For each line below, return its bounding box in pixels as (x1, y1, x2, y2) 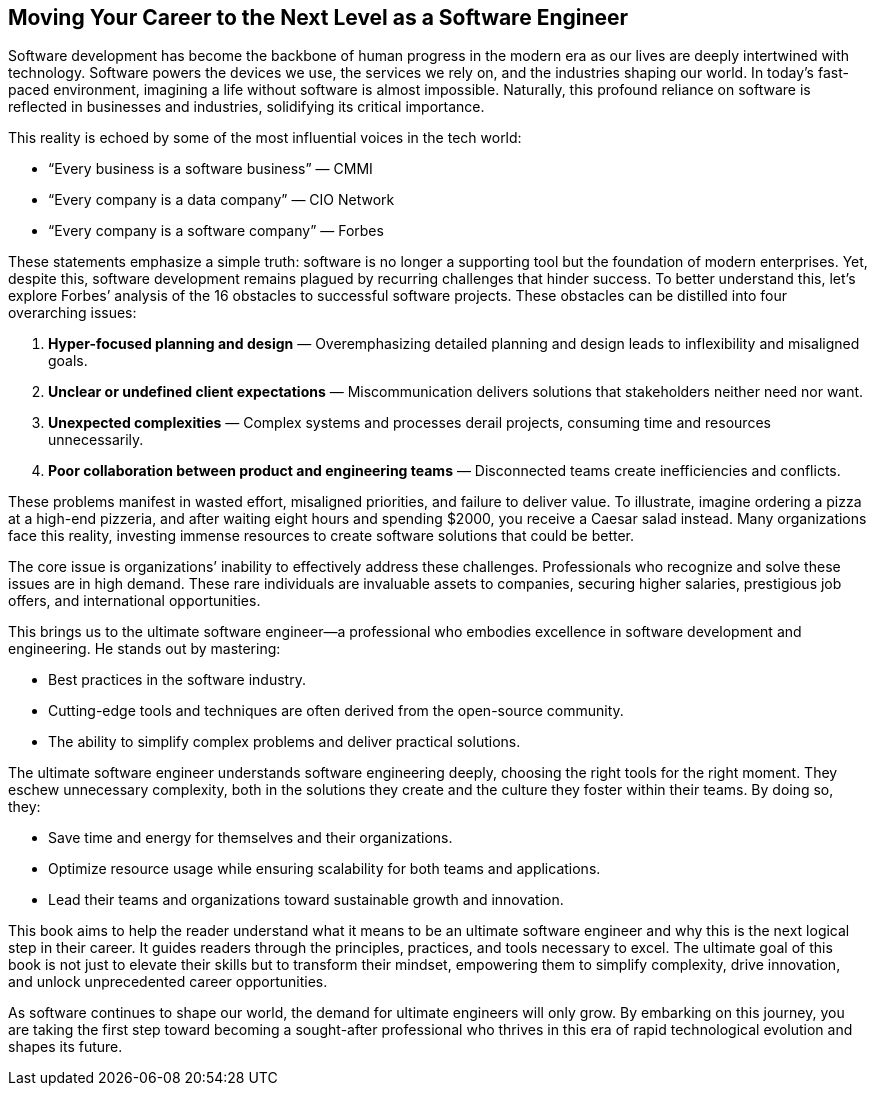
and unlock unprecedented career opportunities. (8, 973, 328, 991)
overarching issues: (8, 304, 137, 322)
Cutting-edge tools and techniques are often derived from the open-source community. (48, 702, 624, 720)
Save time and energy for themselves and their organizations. (48, 829, 453, 847)
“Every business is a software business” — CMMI (48, 160, 373, 178)
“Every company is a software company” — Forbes (48, 222, 384, 240)
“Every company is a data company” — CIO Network (48, 191, 395, 209)
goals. (48, 352, 88, 370)
